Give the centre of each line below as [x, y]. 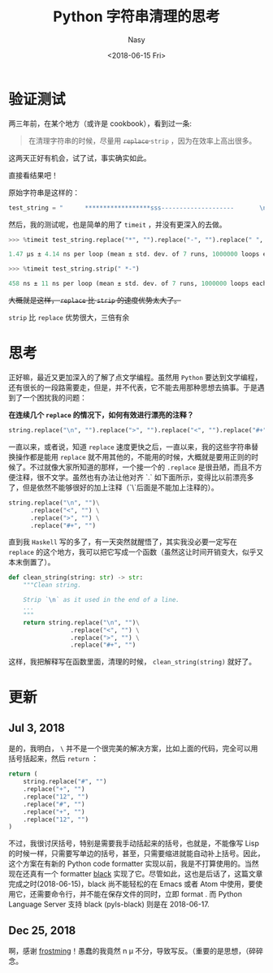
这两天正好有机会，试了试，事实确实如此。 [80, 158]
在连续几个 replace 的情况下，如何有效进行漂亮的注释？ [101, 415]
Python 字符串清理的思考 [136, 17]
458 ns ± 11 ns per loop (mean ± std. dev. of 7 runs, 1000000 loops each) [139, 284]
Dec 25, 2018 [42, 930]
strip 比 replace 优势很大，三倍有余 [69, 318]
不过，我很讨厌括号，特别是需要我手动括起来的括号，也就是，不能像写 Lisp [134, 843]
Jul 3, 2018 [37, 728]
